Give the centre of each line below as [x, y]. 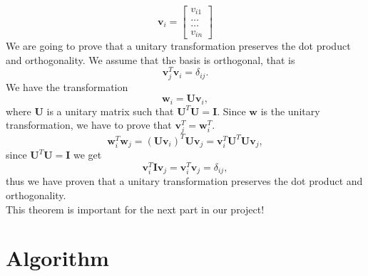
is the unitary [290, 111]
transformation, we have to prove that [89, 125]
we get [88, 155]
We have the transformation [67, 87]
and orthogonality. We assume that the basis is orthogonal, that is [150, 59]
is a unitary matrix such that [110, 111]
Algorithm [57, 258]
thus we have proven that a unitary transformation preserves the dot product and [184, 181]
